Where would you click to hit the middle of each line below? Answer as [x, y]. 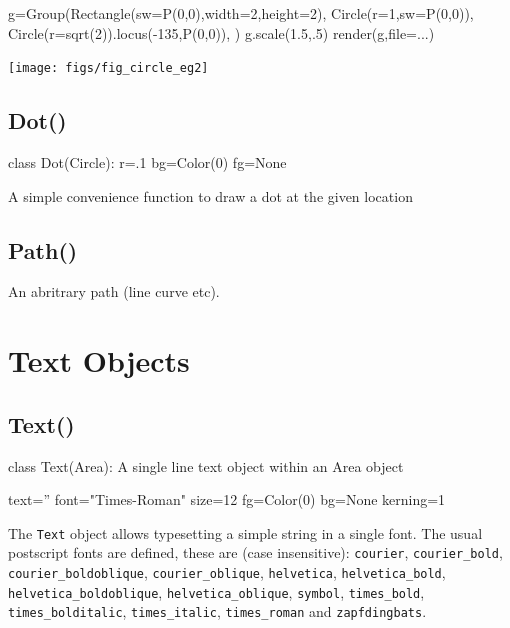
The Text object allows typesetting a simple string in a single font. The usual [245, 532]
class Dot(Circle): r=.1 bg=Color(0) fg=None [147, 162]
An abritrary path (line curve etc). [114, 291]
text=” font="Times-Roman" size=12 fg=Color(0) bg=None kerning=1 [227, 499]
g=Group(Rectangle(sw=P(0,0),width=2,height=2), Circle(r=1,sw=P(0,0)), [241, 13]
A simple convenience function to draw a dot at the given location [210, 195]
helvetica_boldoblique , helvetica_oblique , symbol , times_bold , [216, 591]
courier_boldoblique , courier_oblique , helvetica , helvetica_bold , [227, 572]
